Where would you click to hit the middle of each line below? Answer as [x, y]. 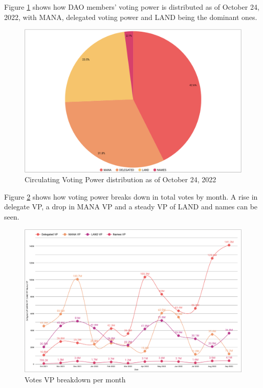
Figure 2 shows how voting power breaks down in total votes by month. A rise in [131, 196]
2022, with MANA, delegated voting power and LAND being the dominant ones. [131, 17]
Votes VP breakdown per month [75, 379]
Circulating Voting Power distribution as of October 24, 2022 [120, 179]
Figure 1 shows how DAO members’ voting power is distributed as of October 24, [132, 7]
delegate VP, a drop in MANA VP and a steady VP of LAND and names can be [131, 207]
